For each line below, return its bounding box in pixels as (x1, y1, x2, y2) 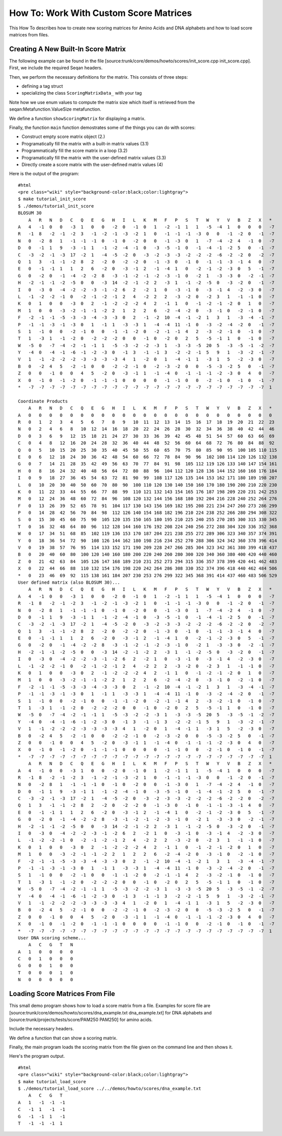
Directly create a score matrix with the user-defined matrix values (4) (21, 161, 163, 167)
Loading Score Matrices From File (9, 990, 115, 998)
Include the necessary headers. (9, 1026, 74, 1032)
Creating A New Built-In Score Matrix (9, 45, 126, 53)
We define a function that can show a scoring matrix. (9, 1035, 118, 1041)
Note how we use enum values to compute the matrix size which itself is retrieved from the (9, 99, 195, 105)
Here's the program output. (9, 1053, 65, 1059)
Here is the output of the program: (9, 171, 79, 177)
